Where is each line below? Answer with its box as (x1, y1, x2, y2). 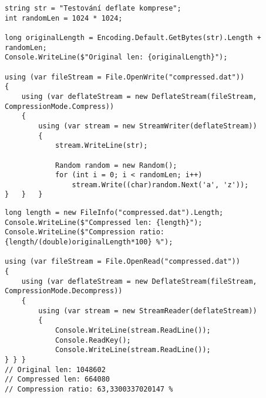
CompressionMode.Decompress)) (5, 287, 123, 296)
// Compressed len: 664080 (5, 375, 110, 384)
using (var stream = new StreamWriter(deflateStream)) (38, 121, 257, 130)
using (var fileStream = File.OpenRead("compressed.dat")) (5, 257, 240, 266)
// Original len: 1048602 (5, 365, 106, 374)
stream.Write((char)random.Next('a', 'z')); (72, 180, 249, 189)
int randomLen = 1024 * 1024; (5, 14, 123, 22)
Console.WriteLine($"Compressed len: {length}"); (5, 218, 203, 227)
